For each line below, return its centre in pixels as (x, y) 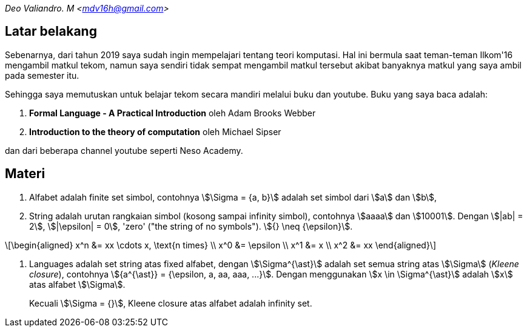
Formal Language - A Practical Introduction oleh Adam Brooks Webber (173, 113)
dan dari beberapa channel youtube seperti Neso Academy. (124, 150)
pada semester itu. (42, 75)
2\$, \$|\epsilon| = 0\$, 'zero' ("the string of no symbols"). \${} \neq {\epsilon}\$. (191, 226)
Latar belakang (51, 32)
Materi (25, 174)
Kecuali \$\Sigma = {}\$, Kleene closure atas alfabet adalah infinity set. (171, 303)
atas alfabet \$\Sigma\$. (77, 284)
